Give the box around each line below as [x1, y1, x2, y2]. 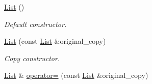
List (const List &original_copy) [4, 36, 106, 46]
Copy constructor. [4, 52, 60, 63]
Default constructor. [4, 18, 67, 29]
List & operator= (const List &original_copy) [4, 70, 148, 80]
